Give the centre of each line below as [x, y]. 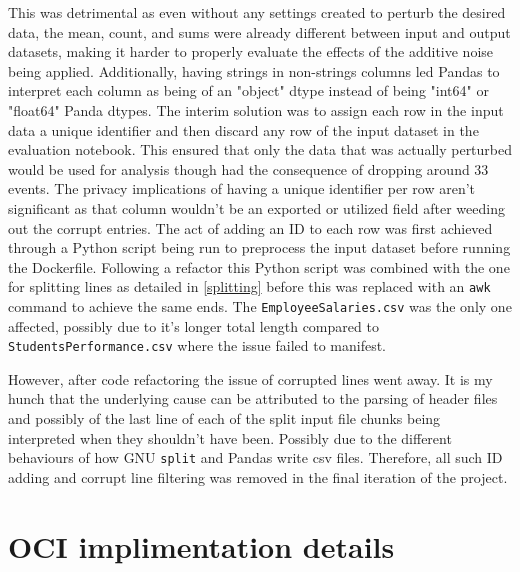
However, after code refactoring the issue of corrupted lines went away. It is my [250, 378]
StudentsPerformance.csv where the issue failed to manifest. [197, 345]
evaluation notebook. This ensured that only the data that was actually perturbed [260, 149]
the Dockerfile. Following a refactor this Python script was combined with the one [259, 266]
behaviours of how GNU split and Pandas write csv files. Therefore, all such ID [255, 457]
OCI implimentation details [201, 545]
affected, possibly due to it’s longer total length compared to [193, 325]
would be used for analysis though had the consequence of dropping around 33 [248, 168]
